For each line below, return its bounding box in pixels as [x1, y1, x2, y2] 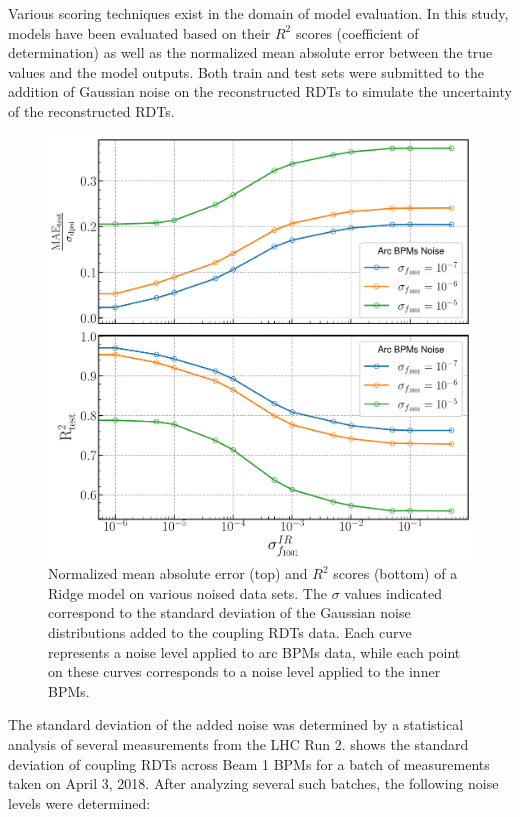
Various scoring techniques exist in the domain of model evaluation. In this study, [8, 3, 509, 23]
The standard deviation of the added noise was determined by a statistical [8, 714, 464, 735]
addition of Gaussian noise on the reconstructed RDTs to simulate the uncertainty [8, 81, 512, 102]
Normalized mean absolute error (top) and [48, 563, 308, 584]
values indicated [344, 582, 442, 603]
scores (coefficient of [295, 22, 419, 43]
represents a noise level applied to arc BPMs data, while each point [48, 641, 461, 662]
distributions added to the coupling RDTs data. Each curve [48, 621, 412, 642]
